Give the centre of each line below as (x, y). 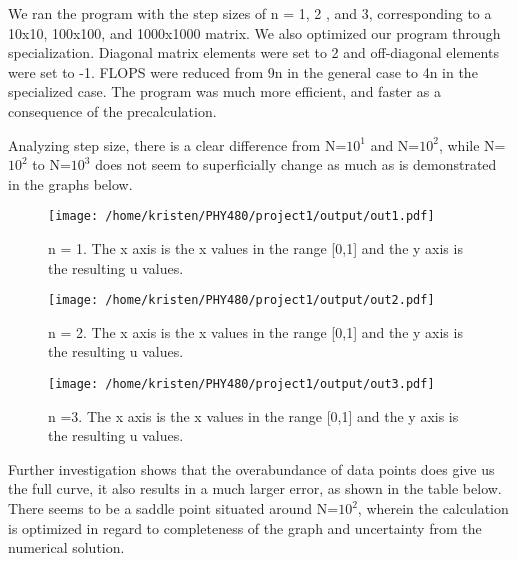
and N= (395, 144)
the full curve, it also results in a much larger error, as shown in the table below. (255, 488)
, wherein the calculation (433, 508)
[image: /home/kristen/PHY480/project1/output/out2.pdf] (241, 300)
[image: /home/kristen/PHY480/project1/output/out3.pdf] (241, 384)
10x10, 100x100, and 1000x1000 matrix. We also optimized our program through (254, 32)
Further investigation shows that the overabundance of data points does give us (251, 468)
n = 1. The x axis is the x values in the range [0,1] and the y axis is (255, 248)
